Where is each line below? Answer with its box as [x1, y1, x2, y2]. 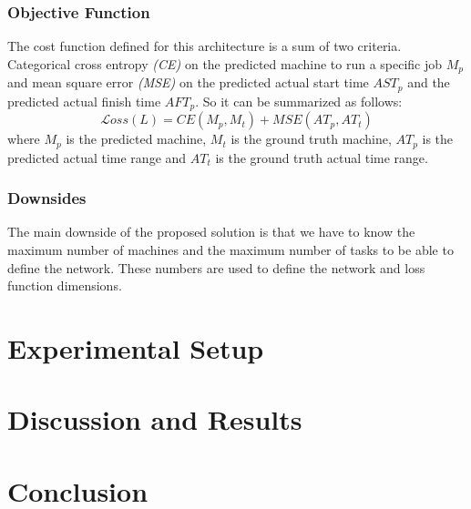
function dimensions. [7, 276, 122, 295]
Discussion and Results [7, 401, 302, 438]
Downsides [7, 187, 87, 209]
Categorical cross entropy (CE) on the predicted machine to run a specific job [7, 54, 443, 73]
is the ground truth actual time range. [215, 148, 428, 167]
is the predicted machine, [66, 129, 207, 148]
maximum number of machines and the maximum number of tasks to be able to [7, 240, 454, 260]
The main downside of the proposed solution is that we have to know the [7, 222, 415, 241]
